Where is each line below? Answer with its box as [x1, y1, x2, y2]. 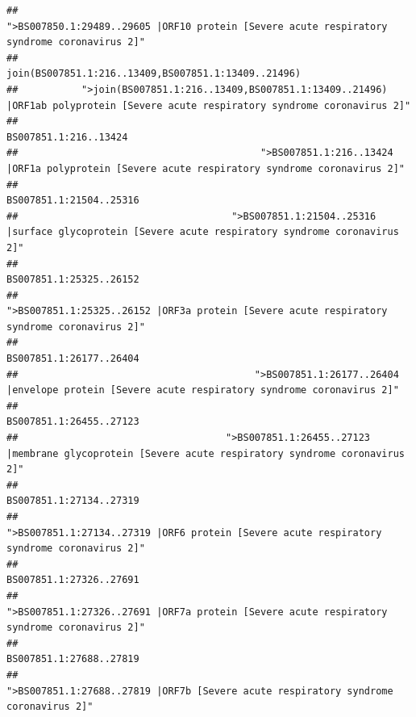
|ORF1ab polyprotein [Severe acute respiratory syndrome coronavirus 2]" [6, 99, 411, 111]
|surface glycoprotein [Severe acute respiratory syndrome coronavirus [6, 226, 399, 238]
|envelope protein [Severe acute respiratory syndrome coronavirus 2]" [6, 384, 399, 396]
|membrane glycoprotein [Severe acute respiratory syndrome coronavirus [6, 447, 405, 459]
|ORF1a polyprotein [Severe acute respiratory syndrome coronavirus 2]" [6, 162, 405, 174]
